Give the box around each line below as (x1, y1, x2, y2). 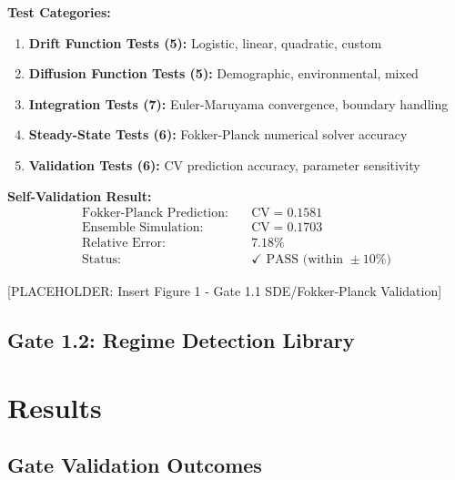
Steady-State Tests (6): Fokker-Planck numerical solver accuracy (28, 125, 408, 144)
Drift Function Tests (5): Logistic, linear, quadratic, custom (28, 33, 382, 52)
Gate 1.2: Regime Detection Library (7, 326, 355, 354)
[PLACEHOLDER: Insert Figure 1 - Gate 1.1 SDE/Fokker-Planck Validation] (7, 281, 442, 301)
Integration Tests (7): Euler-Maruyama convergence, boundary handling (28, 94, 449, 113)
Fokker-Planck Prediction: (82, 207, 228, 220)
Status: (82, 253, 121, 267)
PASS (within (266, 253, 344, 267)
